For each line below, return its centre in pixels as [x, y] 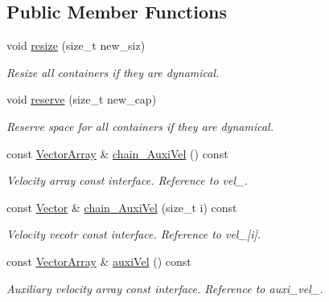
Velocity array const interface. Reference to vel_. [127, 180]
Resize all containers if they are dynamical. [113, 72]
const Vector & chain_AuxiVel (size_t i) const [122, 207]
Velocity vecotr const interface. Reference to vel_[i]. [134, 234]
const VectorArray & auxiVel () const [99, 261]
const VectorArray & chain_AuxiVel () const [117, 153]
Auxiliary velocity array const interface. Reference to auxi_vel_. [165, 288]
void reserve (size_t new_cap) [82, 99]
